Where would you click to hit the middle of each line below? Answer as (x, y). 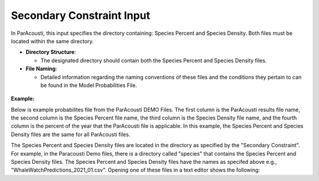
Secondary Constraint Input (81, 15)
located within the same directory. (52, 41)
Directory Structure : (51, 52)
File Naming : (41, 69)
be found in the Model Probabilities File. (89, 85)
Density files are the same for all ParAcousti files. (71, 134)
